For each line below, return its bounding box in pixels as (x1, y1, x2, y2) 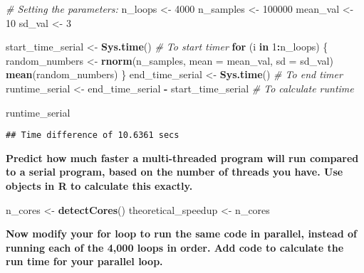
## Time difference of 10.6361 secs (6, 130, 180, 141)
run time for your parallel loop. (6, 254, 163, 269)
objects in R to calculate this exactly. (6, 178, 193, 193)
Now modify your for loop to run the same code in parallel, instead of (6, 226, 357, 241)
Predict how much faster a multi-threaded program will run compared (6, 150, 359, 165)
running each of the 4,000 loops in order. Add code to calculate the (6, 240, 344, 255)
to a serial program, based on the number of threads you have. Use (6, 164, 343, 179)
